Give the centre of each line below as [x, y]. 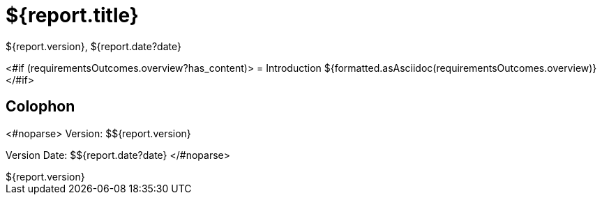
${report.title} [72, 15]
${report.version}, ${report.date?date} [93, 46]
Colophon [40, 107]
